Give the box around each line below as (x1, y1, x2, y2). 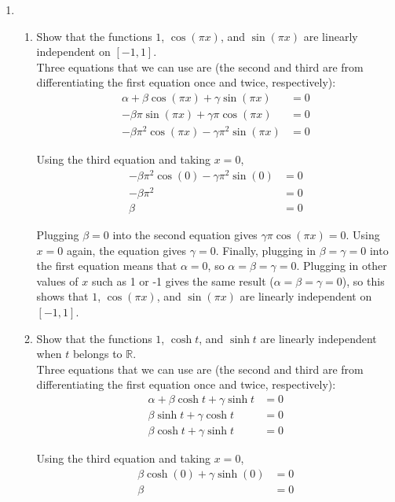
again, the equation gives (66, 242, 187, 258)
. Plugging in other (296, 257, 387, 274)
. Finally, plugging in (215, 242, 316, 258)
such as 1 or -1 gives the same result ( (91, 272, 274, 289)
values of (36, 272, 79, 289)
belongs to (72, 345, 123, 362)
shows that (36, 288, 89, 305)
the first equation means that (36, 257, 177, 274)
